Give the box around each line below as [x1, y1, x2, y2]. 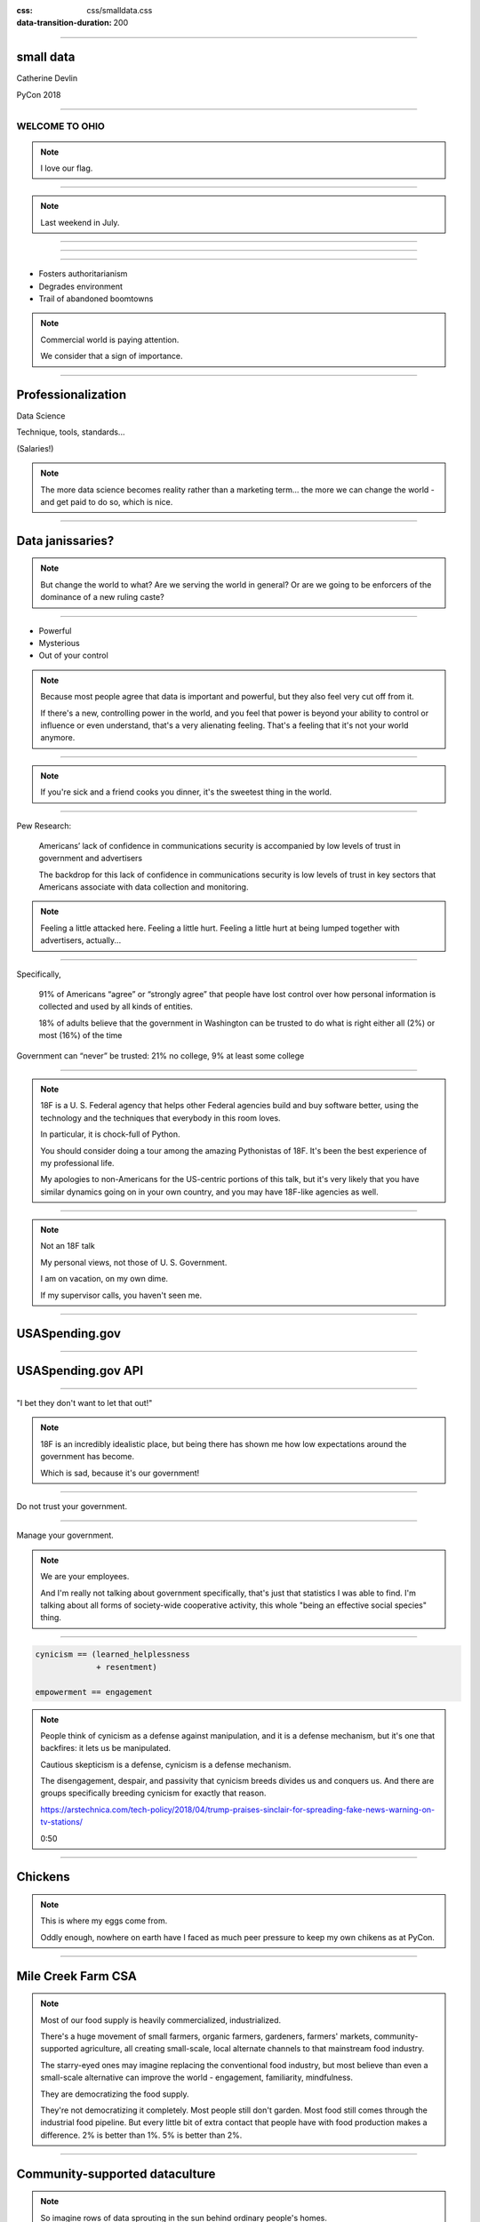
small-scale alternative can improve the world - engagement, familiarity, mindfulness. [40, 2072, 354, 2083]
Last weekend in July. [40, 217, 120, 228]
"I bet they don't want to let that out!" [16, 1398, 153, 1409]
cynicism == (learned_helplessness [35, 1650, 190, 1659]
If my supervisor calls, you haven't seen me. [40, 1290, 203, 1300]
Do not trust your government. [16, 1501, 128, 1512]
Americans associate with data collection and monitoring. [38, 882, 249, 892]
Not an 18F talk [40, 1241, 95, 1251]
